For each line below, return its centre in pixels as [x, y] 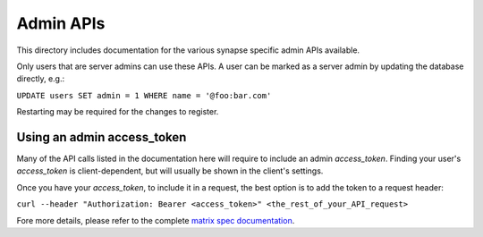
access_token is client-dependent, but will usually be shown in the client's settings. [170, 171]
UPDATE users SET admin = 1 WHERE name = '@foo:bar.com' [144, 95]
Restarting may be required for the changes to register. [118, 112]
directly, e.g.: [41, 79]
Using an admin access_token [102, 137]
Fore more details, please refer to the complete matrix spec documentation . [156, 220]
